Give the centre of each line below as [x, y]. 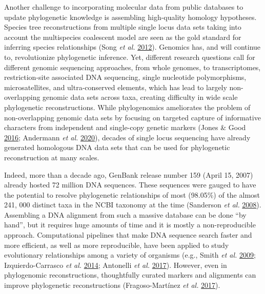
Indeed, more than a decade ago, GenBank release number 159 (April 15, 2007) [129, 174]
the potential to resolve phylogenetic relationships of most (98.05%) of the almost [132, 194]
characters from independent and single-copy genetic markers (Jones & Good [125, 127]
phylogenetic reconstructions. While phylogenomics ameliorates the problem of [127, 107]
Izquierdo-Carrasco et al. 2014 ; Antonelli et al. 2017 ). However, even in [116, 265]
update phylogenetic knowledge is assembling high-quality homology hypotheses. [130, 17]
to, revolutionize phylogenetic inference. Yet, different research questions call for [130, 57]
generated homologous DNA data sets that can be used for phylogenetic [117, 147]
